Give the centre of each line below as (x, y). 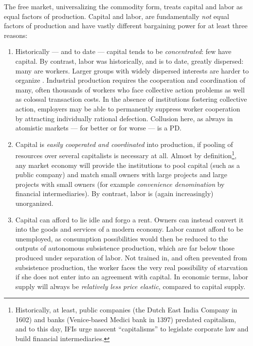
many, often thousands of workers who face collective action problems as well (130, 89)
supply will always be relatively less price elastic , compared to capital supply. (130, 286)
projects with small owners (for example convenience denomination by (120, 184)
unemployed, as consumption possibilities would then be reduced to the (122, 238)
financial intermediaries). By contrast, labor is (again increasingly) (114, 193)
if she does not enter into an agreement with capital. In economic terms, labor (132, 277)
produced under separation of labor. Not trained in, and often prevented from (131, 257)
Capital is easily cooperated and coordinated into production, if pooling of (124, 144)
